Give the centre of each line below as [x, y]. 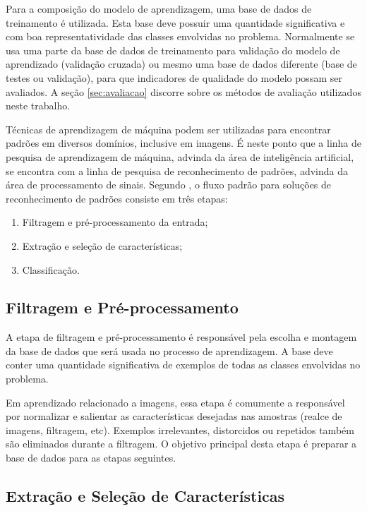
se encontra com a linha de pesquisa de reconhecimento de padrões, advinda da [177, 170]
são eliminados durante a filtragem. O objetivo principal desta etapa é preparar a [181, 444]
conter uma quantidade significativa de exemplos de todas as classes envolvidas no [183, 365]
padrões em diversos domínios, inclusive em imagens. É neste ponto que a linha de [183, 143]
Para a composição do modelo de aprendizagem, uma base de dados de [159, 8]
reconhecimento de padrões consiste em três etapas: [117, 198]
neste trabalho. [38, 106]
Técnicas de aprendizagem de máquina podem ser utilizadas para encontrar [168, 129]
